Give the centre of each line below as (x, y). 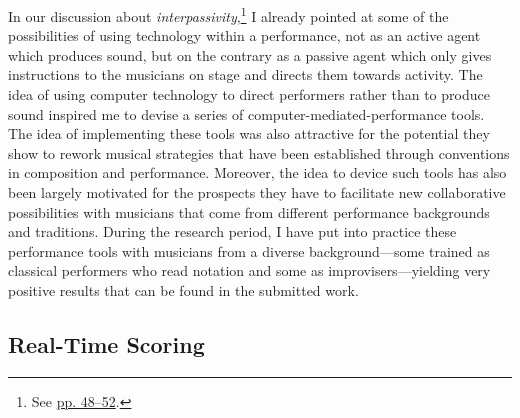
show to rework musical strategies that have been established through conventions (259, 152)
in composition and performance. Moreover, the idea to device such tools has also (257, 172)
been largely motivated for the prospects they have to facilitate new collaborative (257, 192)
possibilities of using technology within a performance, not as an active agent (244, 35)
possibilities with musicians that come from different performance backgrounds (249, 211)
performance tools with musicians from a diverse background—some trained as (249, 250)
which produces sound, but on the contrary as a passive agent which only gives (250, 54)
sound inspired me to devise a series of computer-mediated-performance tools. (246, 113)
